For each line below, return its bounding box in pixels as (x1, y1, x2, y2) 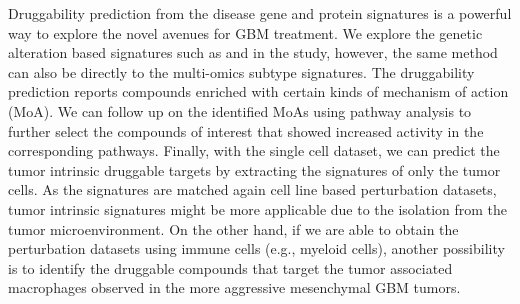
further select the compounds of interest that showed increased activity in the (8, 120, 484, 141)
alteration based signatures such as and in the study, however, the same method (8, 42, 498, 63)
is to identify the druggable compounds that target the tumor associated (8, 257, 453, 278)
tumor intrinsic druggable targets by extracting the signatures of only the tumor (8, 159, 501, 180)
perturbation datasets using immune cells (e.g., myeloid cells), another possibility (8, 238, 505, 259)
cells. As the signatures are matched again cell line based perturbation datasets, (8, 179, 497, 200)
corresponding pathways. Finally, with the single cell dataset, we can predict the (8, 140, 500, 161)
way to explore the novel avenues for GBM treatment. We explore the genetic (8, 22, 483, 43)
